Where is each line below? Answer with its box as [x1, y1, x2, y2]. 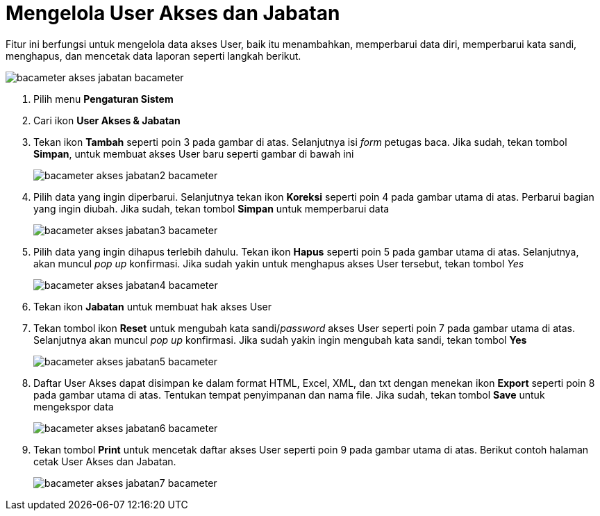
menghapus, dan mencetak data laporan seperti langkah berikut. [6, 49, 301, 62]
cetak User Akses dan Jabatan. [33, 455, 176, 467]
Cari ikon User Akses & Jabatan [33, 114, 181, 126]
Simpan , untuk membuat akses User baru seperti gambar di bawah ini [33, 147, 354, 160]
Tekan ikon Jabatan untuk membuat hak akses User [33, 300, 272, 313]
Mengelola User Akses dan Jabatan [6, 1, 340, 25]
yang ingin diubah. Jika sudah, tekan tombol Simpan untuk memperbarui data [33, 202, 390, 215]
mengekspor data [33, 400, 114, 413]
